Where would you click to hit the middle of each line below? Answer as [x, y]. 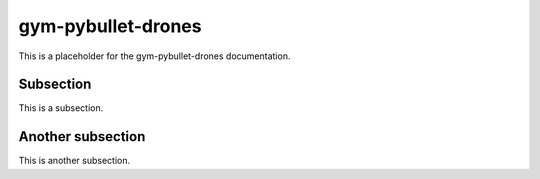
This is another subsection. [74, 161]
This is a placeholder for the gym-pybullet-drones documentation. [154, 56]
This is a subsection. [61, 108]
